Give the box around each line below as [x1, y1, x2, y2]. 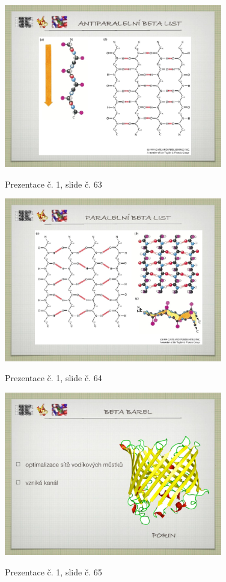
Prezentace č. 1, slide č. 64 [5, 372, 102, 384]
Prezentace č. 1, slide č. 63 [5, 177, 102, 190]
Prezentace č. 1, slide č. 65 [5, 565, 102, 578]
